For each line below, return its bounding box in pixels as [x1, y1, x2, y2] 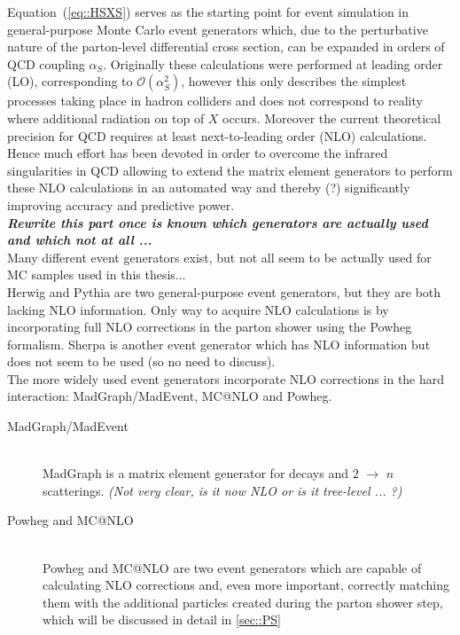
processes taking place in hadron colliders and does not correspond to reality [7, 91, 423, 110]
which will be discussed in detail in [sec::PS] [43, 610, 281, 629]
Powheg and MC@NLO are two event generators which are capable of [43, 558, 422, 576]
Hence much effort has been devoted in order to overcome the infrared [7, 144, 388, 162]
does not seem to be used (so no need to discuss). [7, 352, 276, 371]
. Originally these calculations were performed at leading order [103, 54, 443, 73]
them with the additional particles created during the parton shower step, [43, 592, 443, 611]
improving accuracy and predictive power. [7, 195, 235, 214]
